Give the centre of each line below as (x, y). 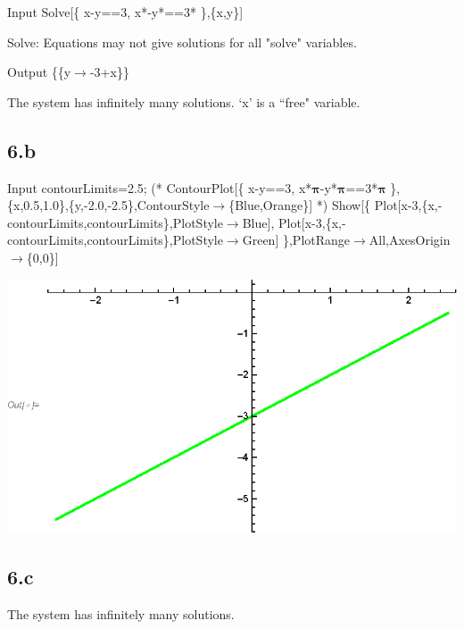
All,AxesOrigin (410, 240)
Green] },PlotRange (296, 240)
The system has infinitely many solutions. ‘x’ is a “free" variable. (184, 101)
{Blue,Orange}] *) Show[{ (300, 205)
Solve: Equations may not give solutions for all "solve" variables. (182, 42)
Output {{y (39, 72)
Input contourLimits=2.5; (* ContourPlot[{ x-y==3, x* (160, 187)
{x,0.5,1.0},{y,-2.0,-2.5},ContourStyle (108, 205)
